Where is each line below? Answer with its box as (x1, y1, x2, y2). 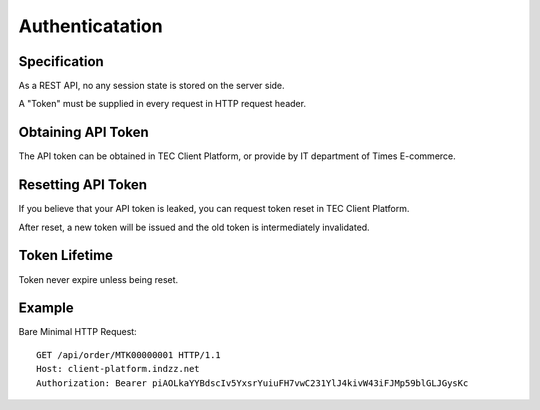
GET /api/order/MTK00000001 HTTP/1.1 (36, 349, 222, 360)
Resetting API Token (18, 176, 148, 194)
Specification (18, 53, 104, 70)
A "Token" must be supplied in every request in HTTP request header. (18, 98, 307, 110)
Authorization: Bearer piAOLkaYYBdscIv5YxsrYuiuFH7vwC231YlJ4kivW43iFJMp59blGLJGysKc (36, 377, 469, 389)
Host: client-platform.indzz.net (36, 363, 200, 375)
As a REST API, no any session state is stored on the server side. (18, 80, 285, 92)
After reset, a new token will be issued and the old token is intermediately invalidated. (18, 221, 370, 233)
